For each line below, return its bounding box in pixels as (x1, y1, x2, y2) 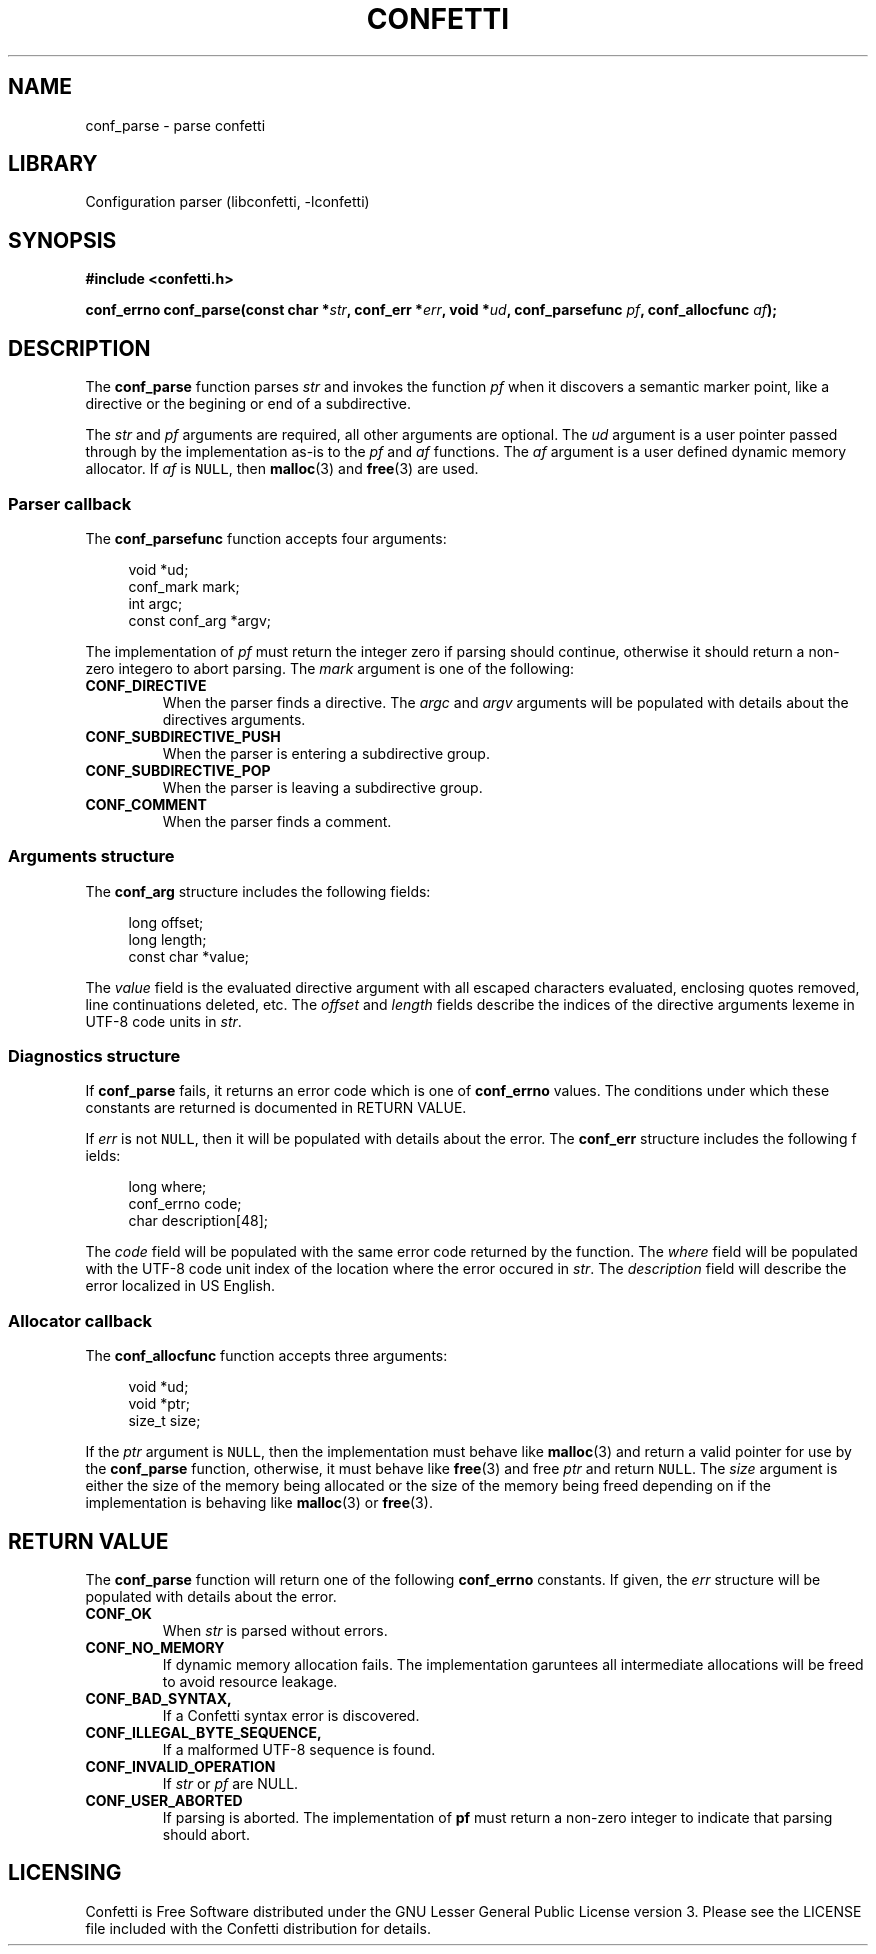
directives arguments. (162, 710, 306, 728)
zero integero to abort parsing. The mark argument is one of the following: (85, 659, 575, 677)
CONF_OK (85, 1604, 152, 1622)
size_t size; (128, 1412, 201, 1430)
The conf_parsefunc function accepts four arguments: (85, 529, 447, 547)
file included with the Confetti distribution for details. (85, 1919, 431, 1937)
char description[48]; (128, 1212, 269, 1230)
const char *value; (128, 947, 250, 965)
